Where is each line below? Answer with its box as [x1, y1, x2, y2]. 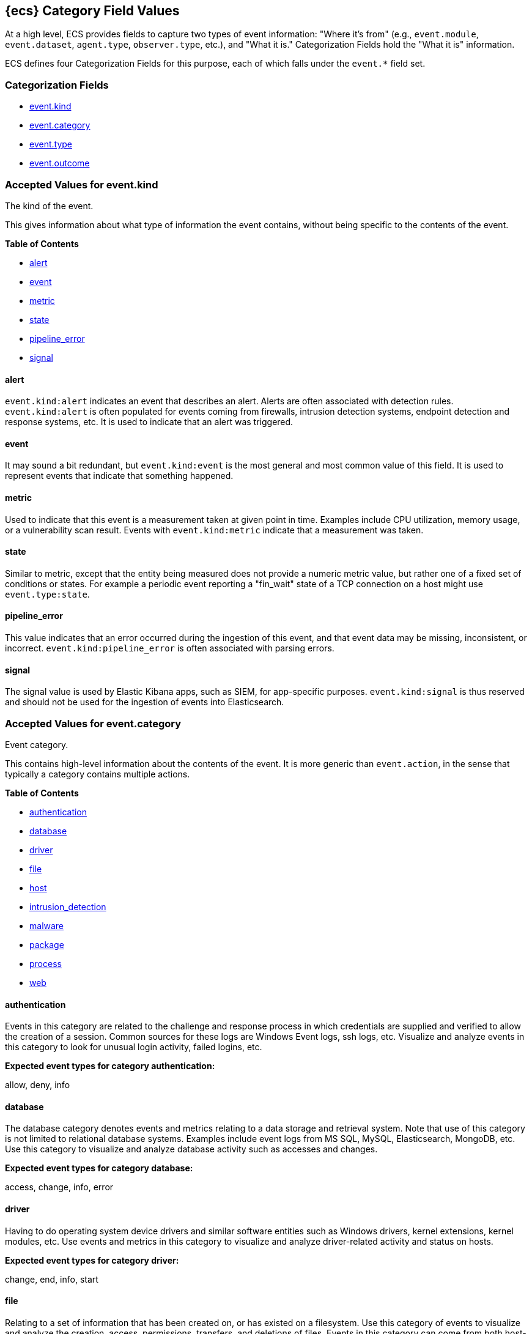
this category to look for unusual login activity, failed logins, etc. [5, 1042, 262, 1053]
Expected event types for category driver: [5, 1254, 179, 1265]
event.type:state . [5, 588, 90, 599]
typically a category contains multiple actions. [5, 768, 190, 779]
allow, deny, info [5, 1080, 70, 1091]
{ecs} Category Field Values [5, 3, 180, 18]
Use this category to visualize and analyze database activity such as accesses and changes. [5, 1144, 378, 1155]
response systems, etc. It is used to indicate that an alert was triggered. [5, 417, 294, 428]
